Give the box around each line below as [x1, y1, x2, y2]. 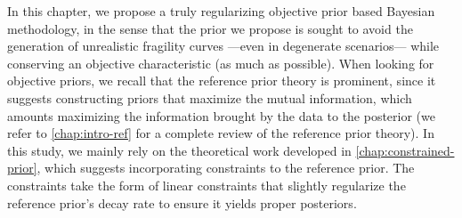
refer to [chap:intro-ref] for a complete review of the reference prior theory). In [7, 124, 434, 142]
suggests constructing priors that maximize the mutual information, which [7, 88, 412, 107]
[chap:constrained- [355, 141, 455, 159]
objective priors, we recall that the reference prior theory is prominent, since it [7, 71, 436, 90]
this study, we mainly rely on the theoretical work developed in [7, 141, 352, 159]
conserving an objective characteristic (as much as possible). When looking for [7, 53, 434, 72]
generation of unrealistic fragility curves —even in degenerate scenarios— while [7, 36, 440, 55]
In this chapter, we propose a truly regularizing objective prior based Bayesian [7, 2, 435, 20]
